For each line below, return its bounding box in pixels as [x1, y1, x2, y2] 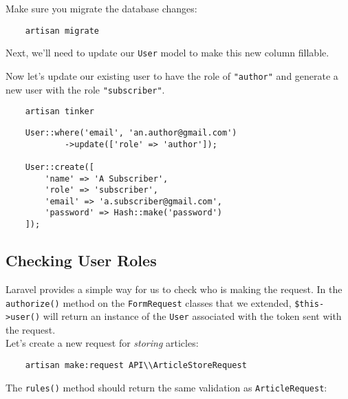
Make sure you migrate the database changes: [6, 1, 197, 15]
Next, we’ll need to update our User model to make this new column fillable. [6, 45, 329, 60]
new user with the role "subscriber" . [6, 82, 165, 96]
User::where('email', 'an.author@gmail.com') [25, 127, 237, 138]
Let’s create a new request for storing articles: [6, 336, 199, 350]
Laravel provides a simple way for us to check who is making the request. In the [6, 281, 342, 296]
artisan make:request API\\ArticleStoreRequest [25, 360, 247, 371]
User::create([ [25, 162, 94, 172]
